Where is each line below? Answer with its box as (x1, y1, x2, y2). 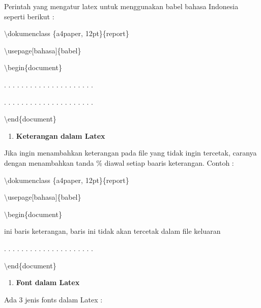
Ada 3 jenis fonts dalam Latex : (4, 294, 103, 304)
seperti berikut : (4, 11, 54, 21)
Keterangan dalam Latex (16, 130, 105, 141)
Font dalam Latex (16, 277, 80, 288)
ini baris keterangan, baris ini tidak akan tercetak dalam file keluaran (4, 226, 221, 236)
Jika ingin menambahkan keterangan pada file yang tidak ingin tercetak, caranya (4, 147, 257, 158)
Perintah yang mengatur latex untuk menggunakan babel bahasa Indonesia (4, 1, 239, 11)
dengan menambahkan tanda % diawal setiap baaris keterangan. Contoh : (4, 157, 234, 168)
